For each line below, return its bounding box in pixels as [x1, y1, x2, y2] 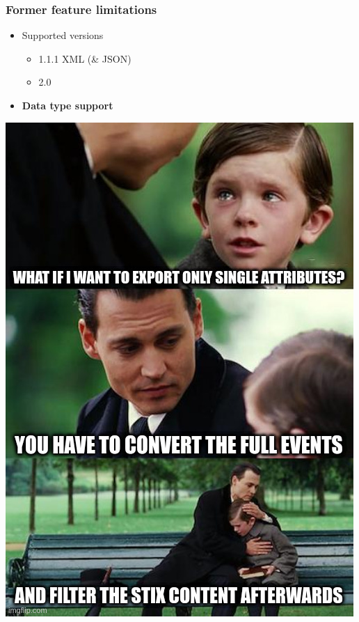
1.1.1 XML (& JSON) [38, 51, 131, 65]
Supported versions [22, 28, 104, 42]
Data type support [22, 98, 113, 112]
